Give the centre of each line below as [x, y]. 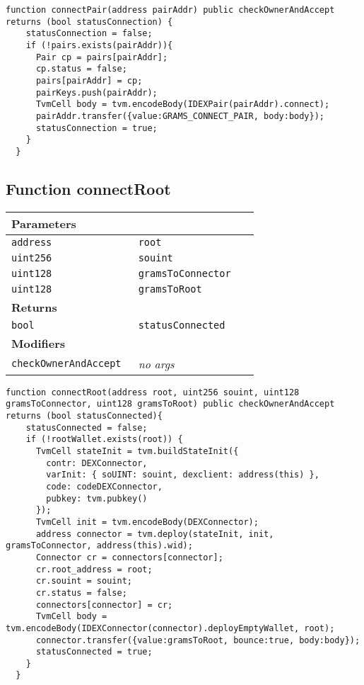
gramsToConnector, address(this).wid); [99, 546]
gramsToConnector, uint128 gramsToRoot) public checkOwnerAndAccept [170, 404]
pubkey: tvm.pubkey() [97, 498]
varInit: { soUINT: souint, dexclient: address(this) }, [183, 475]
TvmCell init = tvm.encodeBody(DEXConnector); [147, 522]
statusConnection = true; [96, 128]
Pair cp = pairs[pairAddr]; [102, 57]
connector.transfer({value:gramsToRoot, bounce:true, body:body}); [198, 640]
